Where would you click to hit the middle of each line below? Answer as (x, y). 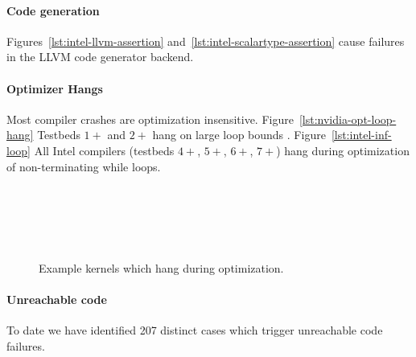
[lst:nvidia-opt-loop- (348, 119)
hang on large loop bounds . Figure (239, 135)
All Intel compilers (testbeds (104, 150)
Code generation (53, 10)
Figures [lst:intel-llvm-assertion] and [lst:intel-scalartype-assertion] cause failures (206, 41)
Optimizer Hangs (55, 88)
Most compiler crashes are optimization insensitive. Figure (150, 119)
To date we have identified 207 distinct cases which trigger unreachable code (195, 329)
